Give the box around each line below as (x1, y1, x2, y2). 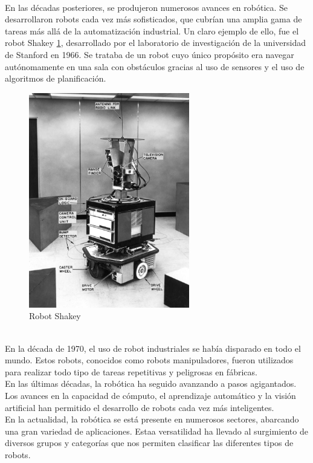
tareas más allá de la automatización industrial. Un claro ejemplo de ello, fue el (5, 24, 299, 37)
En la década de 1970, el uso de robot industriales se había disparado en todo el (5, 342, 301, 354)
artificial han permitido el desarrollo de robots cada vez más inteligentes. (5, 401, 274, 413)
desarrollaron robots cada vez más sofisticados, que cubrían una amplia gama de (5, 13, 302, 25)
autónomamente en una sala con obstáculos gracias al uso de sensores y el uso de (5, 60, 305, 73)
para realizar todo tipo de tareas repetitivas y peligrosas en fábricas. (5, 365, 257, 378)
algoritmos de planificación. (5, 72, 106, 85)
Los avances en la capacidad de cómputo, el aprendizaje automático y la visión (5, 389, 296, 401)
